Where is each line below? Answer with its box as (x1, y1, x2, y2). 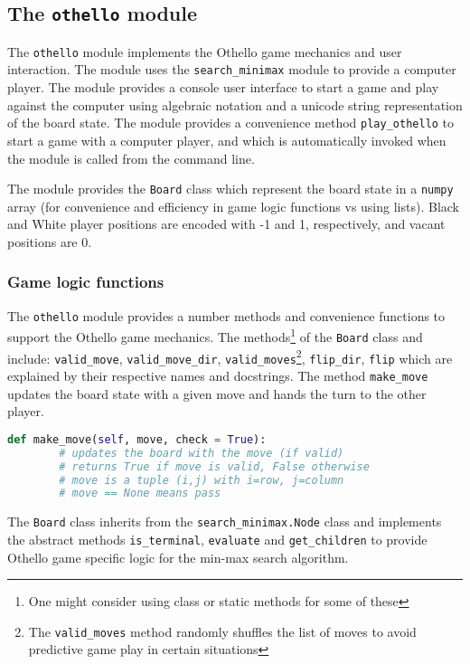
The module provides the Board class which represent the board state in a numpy (7, 179, 454, 198)
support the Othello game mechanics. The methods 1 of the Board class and (7, 325, 423, 346)
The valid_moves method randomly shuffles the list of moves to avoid (28, 621, 417, 640)
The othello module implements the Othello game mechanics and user (7, 42, 402, 61)
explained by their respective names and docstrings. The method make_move (7, 366, 428, 385)
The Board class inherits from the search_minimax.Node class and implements (7, 512, 442, 531)
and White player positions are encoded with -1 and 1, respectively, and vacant (7, 214, 446, 233)
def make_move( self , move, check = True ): (7, 432, 267, 446)
